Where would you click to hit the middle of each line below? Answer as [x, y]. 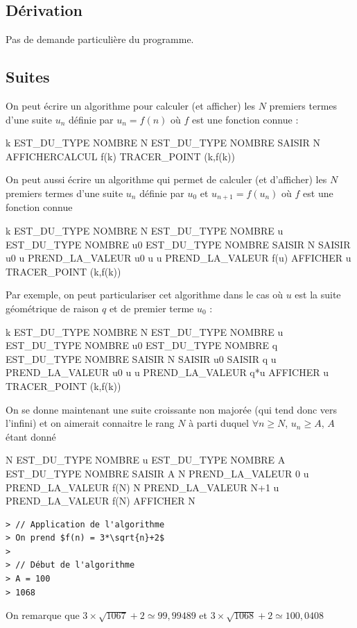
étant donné [31, 436]
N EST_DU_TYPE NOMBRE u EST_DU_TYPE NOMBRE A [146, 460]
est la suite [318, 295]
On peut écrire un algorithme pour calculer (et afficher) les [131, 105]
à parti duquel [219, 423]
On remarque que [43, 615]
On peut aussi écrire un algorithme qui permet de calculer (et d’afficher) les [166, 179]
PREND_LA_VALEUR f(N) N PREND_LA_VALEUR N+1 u [142, 487]
